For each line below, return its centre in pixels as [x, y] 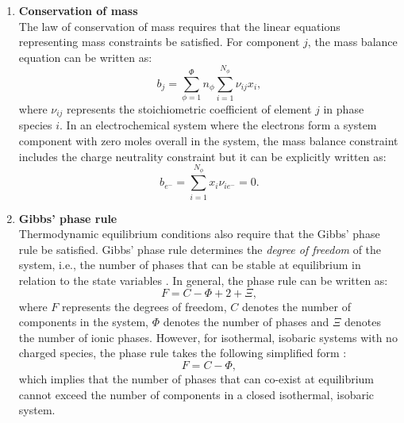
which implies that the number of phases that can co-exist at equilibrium [196, 379]
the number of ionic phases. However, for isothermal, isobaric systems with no [208, 337]
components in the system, [83, 322]
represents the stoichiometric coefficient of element [189, 108]
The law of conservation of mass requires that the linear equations [179, 26]
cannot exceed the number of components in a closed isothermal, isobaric [196, 394]
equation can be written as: [85, 57]
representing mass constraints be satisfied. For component [159, 42]
